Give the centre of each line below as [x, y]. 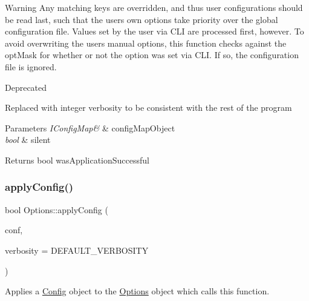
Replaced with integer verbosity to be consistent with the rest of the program [148, 107]
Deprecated [26, 87]
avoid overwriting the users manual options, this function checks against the [146, 43]
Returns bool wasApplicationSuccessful [77, 160]
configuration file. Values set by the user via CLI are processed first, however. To [154, 31]
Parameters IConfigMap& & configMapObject [90, 127]
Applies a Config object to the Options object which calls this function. [137, 291]
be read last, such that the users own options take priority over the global [141, 19]
